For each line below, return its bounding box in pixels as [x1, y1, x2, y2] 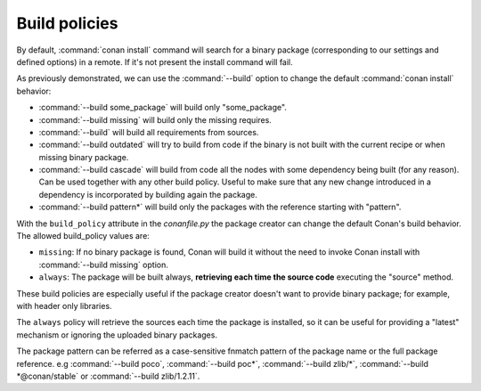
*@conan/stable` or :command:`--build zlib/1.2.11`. [16, 371, 200, 381]
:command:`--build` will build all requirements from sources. [38, 126, 259, 137]
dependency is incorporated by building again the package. [38, 189, 258, 200]
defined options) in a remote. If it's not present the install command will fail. [16, 56, 293, 67]
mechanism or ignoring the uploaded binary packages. [16, 330, 218, 340]
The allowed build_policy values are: [16, 231, 151, 241]
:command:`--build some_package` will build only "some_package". [38, 102, 287, 113]
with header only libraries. [16, 300, 112, 311]
